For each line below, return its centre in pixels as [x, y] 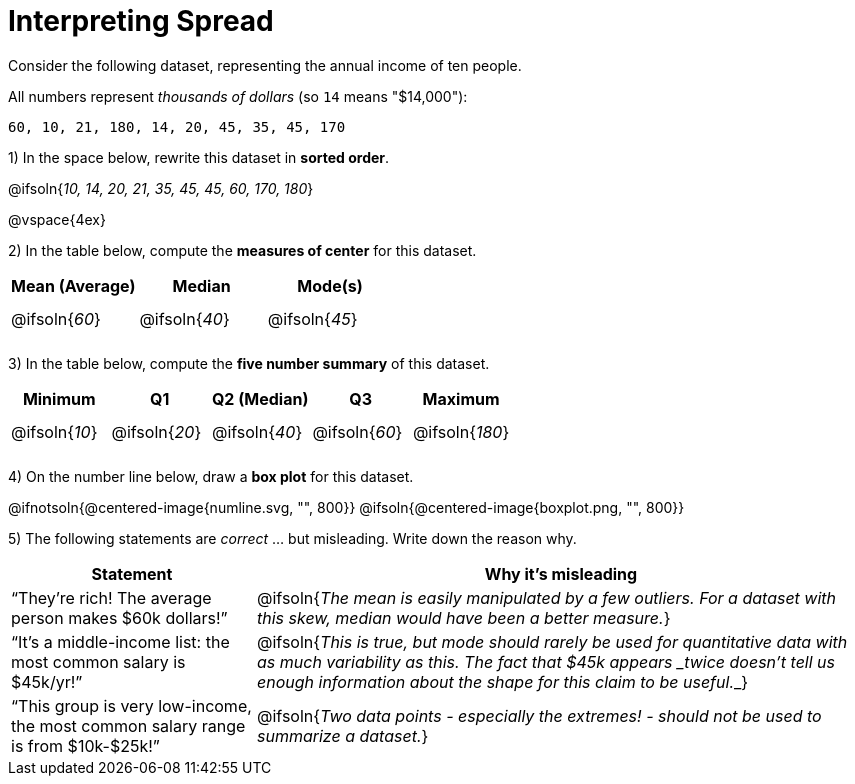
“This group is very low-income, [131, 705]
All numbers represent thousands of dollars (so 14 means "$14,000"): [238, 96]
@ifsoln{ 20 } [156, 431]
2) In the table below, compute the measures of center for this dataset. [242, 250]
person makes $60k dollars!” [119, 617]
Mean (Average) [73, 285]
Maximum [461, 398]
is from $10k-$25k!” [85, 745]
